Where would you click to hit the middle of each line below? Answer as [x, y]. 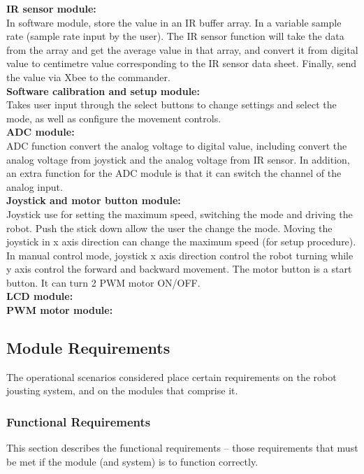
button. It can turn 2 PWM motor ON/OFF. [103, 282]
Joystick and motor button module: [94, 200]
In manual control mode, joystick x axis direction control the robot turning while [180, 255]
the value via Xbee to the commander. [88, 77]
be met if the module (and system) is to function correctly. [132, 461]
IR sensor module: [51, 8]
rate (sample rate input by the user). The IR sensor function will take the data [175, 36]
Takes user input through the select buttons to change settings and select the [172, 105]
